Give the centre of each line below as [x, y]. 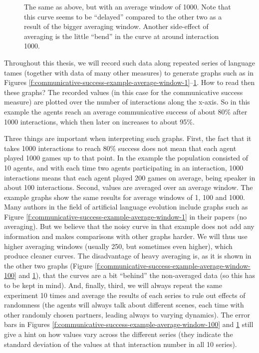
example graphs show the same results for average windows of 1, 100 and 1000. [125, 197]
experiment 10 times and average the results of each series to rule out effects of [125, 295]
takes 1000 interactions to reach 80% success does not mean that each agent [120, 148]
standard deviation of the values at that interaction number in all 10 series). [121, 344]
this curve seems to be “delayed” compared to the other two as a [123, 16]
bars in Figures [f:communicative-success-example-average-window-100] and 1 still [129, 324]
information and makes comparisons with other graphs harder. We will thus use [126, 236]
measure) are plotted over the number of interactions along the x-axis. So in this [127, 102]
